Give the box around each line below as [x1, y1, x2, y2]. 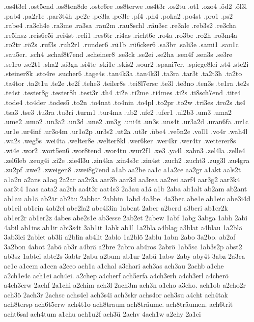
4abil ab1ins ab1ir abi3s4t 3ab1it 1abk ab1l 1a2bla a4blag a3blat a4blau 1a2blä [4, 222, 243, 232]
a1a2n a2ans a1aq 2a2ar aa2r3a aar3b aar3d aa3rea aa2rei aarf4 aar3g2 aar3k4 [4, 174, 240, 184]
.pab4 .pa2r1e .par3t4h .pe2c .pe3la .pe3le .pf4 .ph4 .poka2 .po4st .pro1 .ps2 [4, 10, 233, 21]
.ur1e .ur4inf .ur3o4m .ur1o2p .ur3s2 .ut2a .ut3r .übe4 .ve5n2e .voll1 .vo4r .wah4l [4, 126, 248, 136]
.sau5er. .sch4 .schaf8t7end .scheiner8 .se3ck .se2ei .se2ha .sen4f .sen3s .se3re [4, 49, 232, 59]
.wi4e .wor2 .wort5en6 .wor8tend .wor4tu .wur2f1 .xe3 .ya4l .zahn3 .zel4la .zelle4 [4, 145, 245, 155]
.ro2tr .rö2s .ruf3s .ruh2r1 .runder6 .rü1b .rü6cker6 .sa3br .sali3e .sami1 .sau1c [4, 39, 239, 50]
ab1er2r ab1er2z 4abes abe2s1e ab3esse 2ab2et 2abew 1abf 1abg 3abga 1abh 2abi [4, 213, 248, 223]
